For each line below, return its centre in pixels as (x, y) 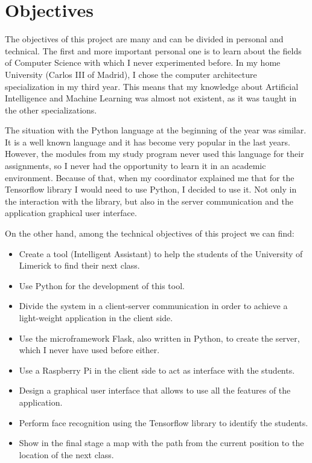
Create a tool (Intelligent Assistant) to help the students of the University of (161, 253)
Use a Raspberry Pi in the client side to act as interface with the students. (157, 370)
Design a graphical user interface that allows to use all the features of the (155, 390)
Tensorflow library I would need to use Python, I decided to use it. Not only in (151, 189)
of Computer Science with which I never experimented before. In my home (143, 62)
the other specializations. (51, 110)
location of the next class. (66, 454)
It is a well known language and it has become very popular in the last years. (148, 142)
